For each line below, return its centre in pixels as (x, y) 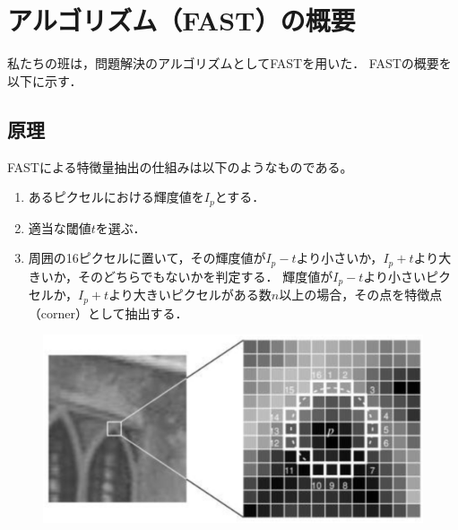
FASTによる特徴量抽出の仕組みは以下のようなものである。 (180, 166)
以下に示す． (45, 80)
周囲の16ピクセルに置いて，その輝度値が (147, 258)
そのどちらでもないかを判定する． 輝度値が (205, 276)
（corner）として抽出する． (108, 313)
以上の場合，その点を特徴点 (361, 295)
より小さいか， (340, 258)
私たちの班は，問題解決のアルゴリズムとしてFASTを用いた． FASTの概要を (229, 63)
